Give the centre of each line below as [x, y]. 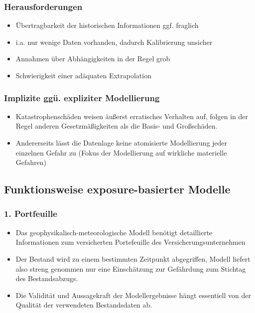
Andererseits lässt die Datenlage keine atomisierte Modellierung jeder [122, 143]
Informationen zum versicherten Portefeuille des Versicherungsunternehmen [130, 242]
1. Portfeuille [31, 214]
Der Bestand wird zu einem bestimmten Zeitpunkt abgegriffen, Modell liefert [133, 258]
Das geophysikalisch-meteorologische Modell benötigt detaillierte [114, 232]
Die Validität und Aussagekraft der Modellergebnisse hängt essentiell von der [133, 295]
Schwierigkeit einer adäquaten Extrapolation [83, 75]
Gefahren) [31, 162]
